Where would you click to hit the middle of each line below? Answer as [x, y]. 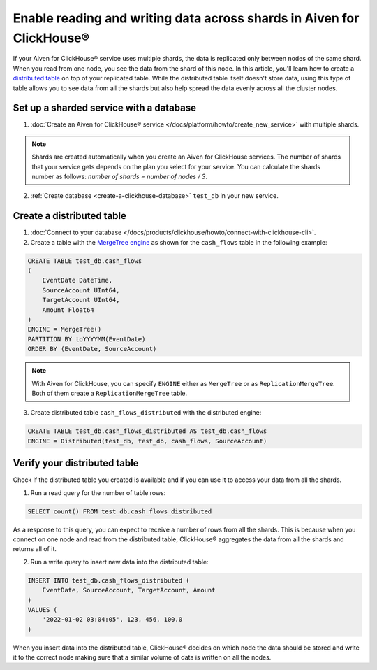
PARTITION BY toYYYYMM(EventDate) [87, 339]
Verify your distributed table [76, 463]
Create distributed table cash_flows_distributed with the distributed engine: [146, 413]
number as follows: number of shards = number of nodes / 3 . [120, 176]
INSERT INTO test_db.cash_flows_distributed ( [109, 580]
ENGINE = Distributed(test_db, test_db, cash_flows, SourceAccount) [147, 441]
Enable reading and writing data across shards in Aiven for [186, 18]
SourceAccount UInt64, [81, 290]
